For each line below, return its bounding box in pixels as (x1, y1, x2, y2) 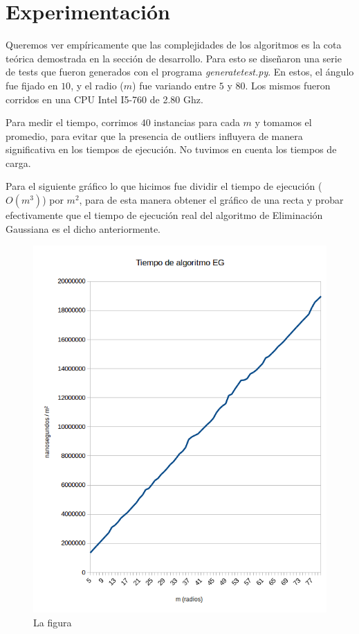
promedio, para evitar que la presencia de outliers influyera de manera (6, 128, 303, 143)
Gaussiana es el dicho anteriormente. (6, 221, 160, 236)
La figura (33, 615, 72, 629)
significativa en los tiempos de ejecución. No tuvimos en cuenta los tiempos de (6, 142, 337, 157)
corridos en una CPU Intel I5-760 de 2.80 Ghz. (6, 91, 203, 106)
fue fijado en (6, 78, 58, 92)
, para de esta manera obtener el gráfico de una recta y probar (79, 193, 344, 207)
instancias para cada (154, 115, 240, 130)
